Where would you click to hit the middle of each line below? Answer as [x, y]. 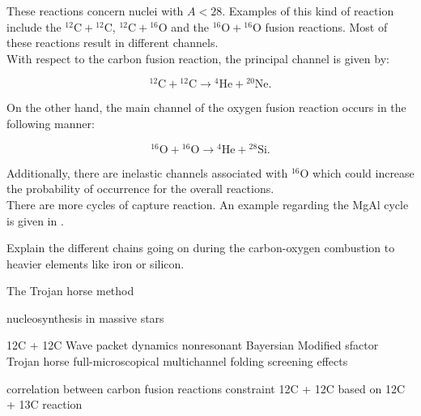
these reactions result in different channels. [113, 43]
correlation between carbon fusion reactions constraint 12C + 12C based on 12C [206, 388]
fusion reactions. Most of [326, 26]
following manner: [51, 124]
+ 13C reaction [45, 404]
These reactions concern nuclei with [95, 11]
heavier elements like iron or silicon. [96, 263]
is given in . [35, 220]
